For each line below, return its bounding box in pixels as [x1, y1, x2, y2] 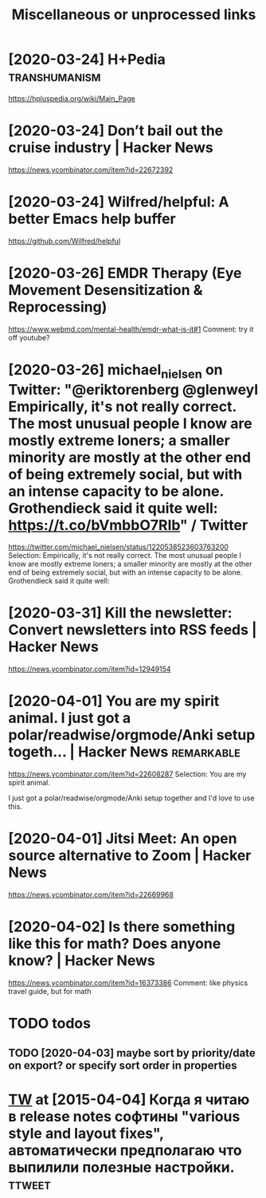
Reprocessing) [8, 298, 108, 316]
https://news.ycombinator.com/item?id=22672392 [8, 165, 174, 175]
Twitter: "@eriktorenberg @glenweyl [8, 380, 259, 399]
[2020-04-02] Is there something [8, 918, 236, 936]
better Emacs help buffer [8, 210, 177, 228]
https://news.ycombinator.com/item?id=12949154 [8, 664, 171, 674]
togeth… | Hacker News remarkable [8, 743, 241, 761]
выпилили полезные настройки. [8, 1158, 235, 1176]
